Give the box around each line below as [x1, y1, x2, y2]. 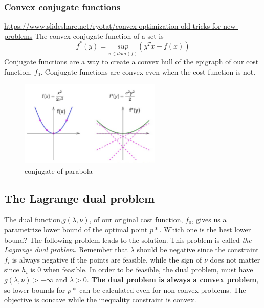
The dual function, [4, 214, 62, 225]
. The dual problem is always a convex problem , [86, 274, 259, 285]
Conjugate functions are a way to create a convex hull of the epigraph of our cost [4, 56, 259, 67]
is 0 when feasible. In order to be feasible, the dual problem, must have [30, 264, 253, 275]
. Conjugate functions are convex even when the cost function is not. [40, 66, 256, 77]
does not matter [210, 254, 260, 265]
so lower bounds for [4, 284, 65, 295]
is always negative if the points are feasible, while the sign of [12, 254, 202, 265]
